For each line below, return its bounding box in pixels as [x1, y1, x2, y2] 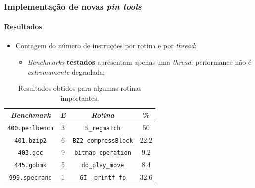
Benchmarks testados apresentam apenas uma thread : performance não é [27, 57, 252, 67]
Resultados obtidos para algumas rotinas [18, 83, 142, 93]
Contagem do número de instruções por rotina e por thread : [15, 40, 197, 50]
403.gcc [18, 150, 43, 157]
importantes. [60, 93, 99, 103]
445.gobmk [14, 162, 47, 169]
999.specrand [9, 174, 52, 182]
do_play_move [81, 162, 124, 169]
